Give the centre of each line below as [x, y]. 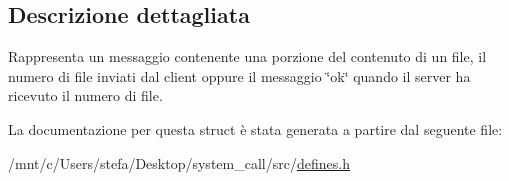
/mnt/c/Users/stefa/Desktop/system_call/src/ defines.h [179, 162]
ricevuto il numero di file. [85, 95]
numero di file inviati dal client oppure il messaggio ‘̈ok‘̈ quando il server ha [239, 75]
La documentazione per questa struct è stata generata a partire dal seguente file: [255, 128]
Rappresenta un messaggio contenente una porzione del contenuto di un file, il [247, 56]
